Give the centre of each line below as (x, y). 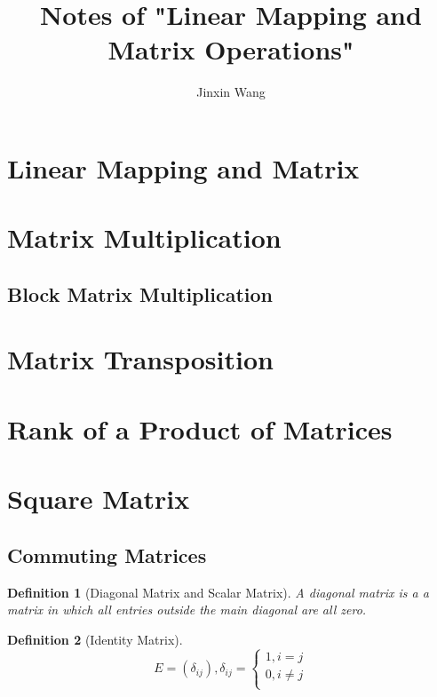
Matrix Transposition (140, 359)
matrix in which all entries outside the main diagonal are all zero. (187, 610)
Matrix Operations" (231, 49)
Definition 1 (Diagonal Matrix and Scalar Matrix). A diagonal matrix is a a (218, 592)
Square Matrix (99, 499)
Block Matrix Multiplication (140, 293)
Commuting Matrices (107, 554)
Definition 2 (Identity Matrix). (95, 639)
